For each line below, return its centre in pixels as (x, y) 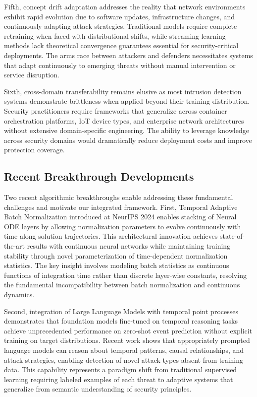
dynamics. (19, 295)
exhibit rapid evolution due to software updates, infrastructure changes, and (120, 16)
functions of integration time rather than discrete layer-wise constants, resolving (125, 275)
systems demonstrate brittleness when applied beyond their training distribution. (127, 101)
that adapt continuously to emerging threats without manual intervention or (120, 65)
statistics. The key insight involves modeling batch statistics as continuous (117, 265)
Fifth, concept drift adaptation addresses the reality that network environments (125, 6)
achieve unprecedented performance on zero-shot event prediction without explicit (128, 330)
